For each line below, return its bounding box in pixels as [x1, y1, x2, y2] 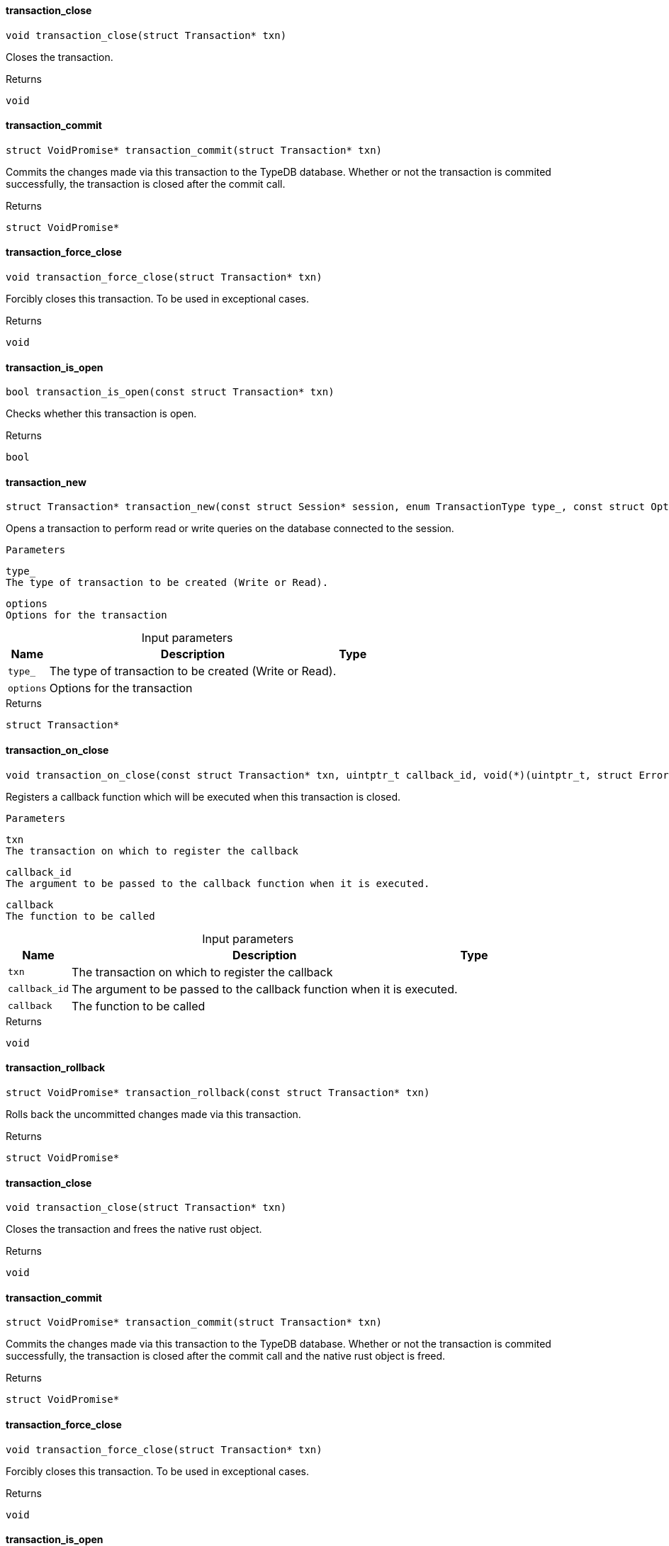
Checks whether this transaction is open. [6, 407, 197, 420]
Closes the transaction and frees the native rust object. [6, 1223, 262, 1236]
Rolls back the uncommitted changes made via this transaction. [6, 1107, 301, 1120]
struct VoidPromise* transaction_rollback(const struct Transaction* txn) [6, 1086, 430, 1098]
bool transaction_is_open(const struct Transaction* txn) [6, 386, 334, 398]
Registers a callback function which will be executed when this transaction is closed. [6, 790, 401, 803]
